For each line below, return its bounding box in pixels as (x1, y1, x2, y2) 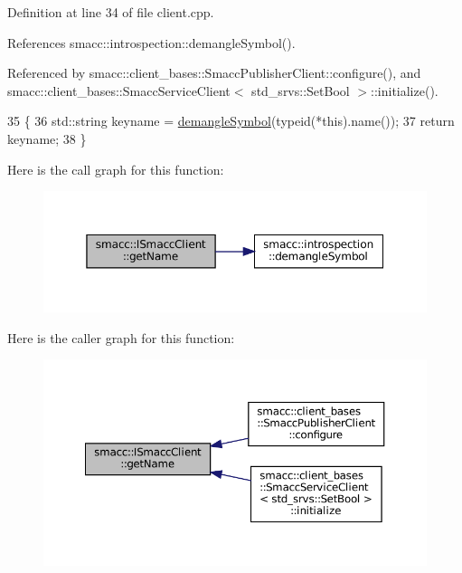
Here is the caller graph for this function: (7, 328, 235, 347)
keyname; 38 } (7, 129, 87, 148)
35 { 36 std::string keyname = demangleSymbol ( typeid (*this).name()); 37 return (7, 111, 455, 130)
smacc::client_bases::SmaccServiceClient (7, 81, 231, 100)
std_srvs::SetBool (251, 81, 350, 100)
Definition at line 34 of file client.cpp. (7, 3, 214, 21)
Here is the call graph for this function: (7, 159, 224, 178)
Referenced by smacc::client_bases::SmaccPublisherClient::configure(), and (7, 63, 421, 82)
